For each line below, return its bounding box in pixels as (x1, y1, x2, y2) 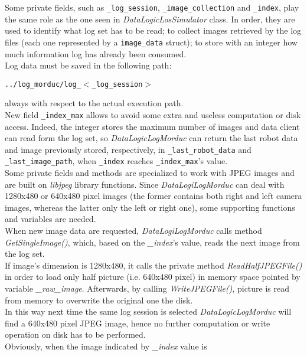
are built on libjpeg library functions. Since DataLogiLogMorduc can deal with (5, 178, 285, 190)
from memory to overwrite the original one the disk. (5, 293, 193, 306)
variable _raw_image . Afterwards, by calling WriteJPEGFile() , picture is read (5, 282, 290, 295)
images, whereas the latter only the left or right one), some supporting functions (5, 201, 295, 213)
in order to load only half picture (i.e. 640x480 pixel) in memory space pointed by (5, 270, 301, 283)
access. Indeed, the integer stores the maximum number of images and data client (5, 120, 300, 132)
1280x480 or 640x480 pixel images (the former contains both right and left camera (5, 190, 302, 202)
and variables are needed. (5, 213, 96, 225)
